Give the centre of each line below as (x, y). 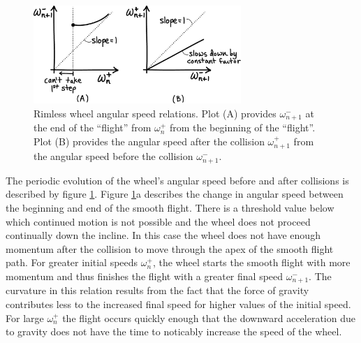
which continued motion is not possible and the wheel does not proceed (158, 221)
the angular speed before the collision (113, 156)
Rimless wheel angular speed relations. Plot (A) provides (155, 113)
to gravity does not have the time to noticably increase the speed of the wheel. (174, 331)
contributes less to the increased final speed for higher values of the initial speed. (178, 304)
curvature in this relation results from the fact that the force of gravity (157, 290)
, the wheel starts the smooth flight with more (251, 262)
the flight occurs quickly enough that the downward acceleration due (209, 318)
